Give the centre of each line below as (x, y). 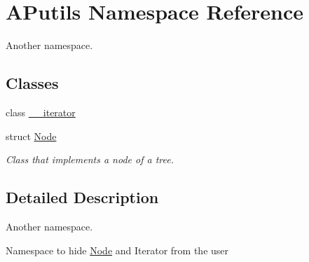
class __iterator (41, 112)
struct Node (31, 136)
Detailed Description (82, 197)
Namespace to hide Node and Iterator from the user (117, 250)
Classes (32, 83)
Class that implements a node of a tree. (90, 159)
